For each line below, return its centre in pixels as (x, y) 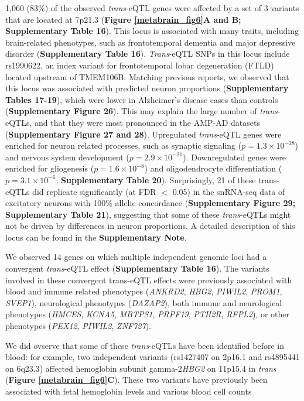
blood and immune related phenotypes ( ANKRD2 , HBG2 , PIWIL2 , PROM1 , (144, 291)
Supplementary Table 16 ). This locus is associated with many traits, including (152, 31)
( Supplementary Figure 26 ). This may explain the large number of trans (141, 111)
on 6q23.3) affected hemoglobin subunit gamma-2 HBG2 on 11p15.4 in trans (141, 368)
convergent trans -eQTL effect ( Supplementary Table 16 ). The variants (137, 268)
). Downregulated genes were (234, 157)
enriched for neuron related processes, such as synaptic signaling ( (124, 145)
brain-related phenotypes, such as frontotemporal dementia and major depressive (151, 42)
